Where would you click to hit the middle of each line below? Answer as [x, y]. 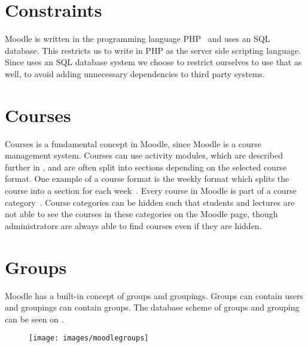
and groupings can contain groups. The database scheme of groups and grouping [152, 307]
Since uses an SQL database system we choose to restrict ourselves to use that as [153, 62]
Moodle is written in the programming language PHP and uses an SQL [138, 39]
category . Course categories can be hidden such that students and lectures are [150, 202]
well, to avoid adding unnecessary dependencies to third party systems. [135, 73]
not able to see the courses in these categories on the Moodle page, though [141, 214]
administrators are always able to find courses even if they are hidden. [133, 225]
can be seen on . [34, 319]
